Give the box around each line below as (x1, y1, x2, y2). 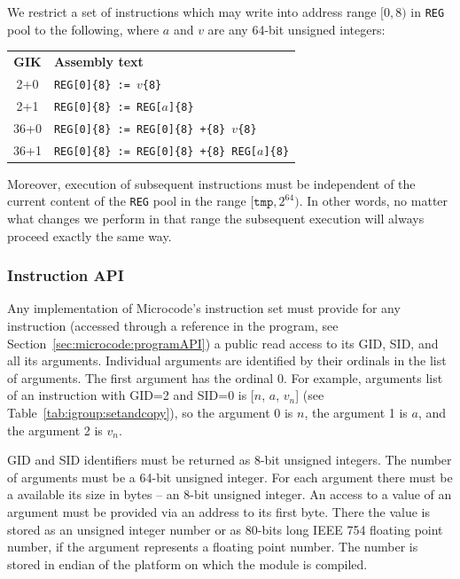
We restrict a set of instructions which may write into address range (7, 3, 377, 20)
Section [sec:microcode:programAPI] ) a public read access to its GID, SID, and (7, 333, 439, 352)
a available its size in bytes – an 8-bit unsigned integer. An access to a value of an (7, 485, 452, 504)
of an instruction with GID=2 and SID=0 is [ (7, 386, 254, 404)
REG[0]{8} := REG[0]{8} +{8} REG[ (53, 145, 257, 158)
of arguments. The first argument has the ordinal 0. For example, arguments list (7, 368, 443, 387)
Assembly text (53, 52, 144, 70)
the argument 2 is (7, 420, 103, 439)
